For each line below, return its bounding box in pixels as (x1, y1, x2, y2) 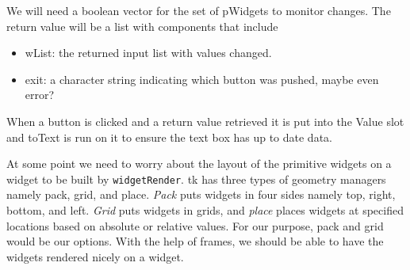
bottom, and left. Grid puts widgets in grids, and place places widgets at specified (6, 202, 404, 218)
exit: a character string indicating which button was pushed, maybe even (25, 70, 379, 87)
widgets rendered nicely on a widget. (6, 248, 184, 264)
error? (25, 86, 55, 103)
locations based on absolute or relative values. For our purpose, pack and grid (6, 217, 384, 234)
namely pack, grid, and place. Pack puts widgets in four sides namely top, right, (6, 186, 396, 203)
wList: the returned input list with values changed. (25, 44, 272, 61)
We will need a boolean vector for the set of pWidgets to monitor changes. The (6, 2, 391, 18)
